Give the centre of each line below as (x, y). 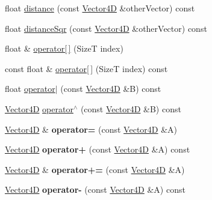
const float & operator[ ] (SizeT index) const (86, 68)
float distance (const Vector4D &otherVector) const (100, 8)
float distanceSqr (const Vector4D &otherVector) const (106, 28)
